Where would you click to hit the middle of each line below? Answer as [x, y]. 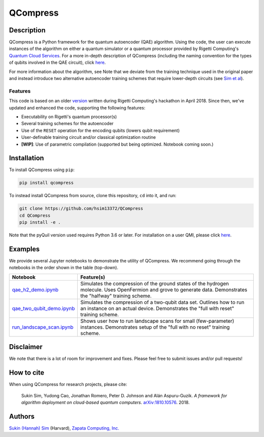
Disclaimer [26, 347]
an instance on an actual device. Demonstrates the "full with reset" [157, 308]
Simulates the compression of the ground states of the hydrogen [155, 283]
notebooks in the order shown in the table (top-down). [64, 268]
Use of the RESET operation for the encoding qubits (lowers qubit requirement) [100, 130]
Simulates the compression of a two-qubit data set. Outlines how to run [162, 302]
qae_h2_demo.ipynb [35, 289]
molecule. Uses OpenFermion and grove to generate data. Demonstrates [164, 289]
